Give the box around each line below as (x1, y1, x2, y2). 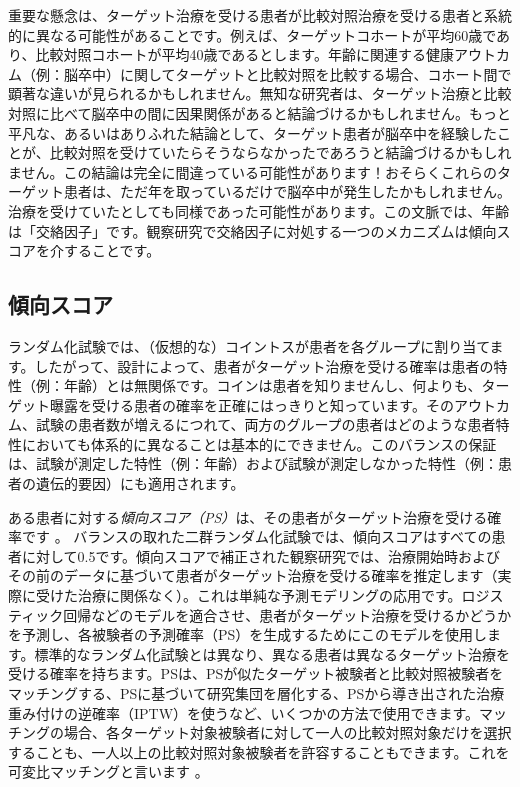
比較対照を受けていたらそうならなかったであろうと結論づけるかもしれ (49, 142, 512, 163)
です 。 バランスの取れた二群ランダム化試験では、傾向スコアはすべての (21, 526, 492, 547)
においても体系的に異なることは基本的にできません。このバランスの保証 (21, 433, 497, 454)
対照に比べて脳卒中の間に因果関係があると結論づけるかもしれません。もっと (8, 102, 512, 123)
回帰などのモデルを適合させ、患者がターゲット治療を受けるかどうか (63, 604, 512, 625)
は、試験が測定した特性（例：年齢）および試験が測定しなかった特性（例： (8, 453, 498, 474)
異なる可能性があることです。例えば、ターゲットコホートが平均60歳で (35, 24, 497, 45)
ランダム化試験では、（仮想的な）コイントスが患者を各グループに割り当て (8, 335, 490, 356)
